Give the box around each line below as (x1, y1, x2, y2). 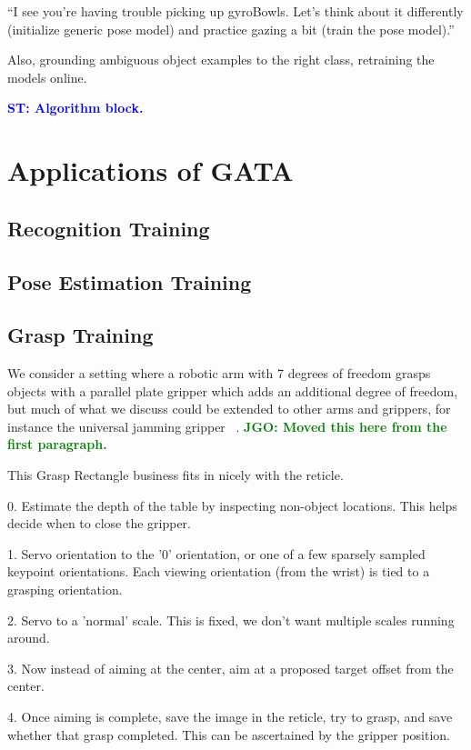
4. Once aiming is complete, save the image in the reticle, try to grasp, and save (7, 707, 453, 726)
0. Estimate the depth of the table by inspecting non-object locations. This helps (7, 495, 457, 515)
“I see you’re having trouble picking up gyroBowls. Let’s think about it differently (7, 2, 464, 20)
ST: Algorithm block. (7, 98, 144, 117)
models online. (7, 67, 87, 86)
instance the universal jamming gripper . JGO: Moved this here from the (7, 416, 447, 435)
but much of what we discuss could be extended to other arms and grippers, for (7, 399, 451, 418)
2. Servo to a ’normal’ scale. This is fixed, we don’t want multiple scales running (7, 610, 455, 629)
